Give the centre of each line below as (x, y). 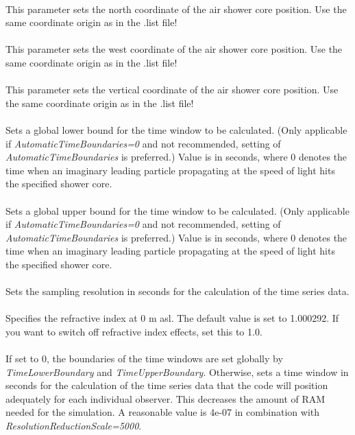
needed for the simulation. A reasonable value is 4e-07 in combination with (163, 412)
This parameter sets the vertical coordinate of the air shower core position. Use (172, 90)
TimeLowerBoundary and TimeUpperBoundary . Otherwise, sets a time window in (177, 372)
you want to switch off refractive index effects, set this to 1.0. (134, 331)
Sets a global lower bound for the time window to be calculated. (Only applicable (176, 129)
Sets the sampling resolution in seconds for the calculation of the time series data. (177, 291)
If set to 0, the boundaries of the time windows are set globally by (144, 358)
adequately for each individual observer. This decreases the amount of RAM (166, 398)
